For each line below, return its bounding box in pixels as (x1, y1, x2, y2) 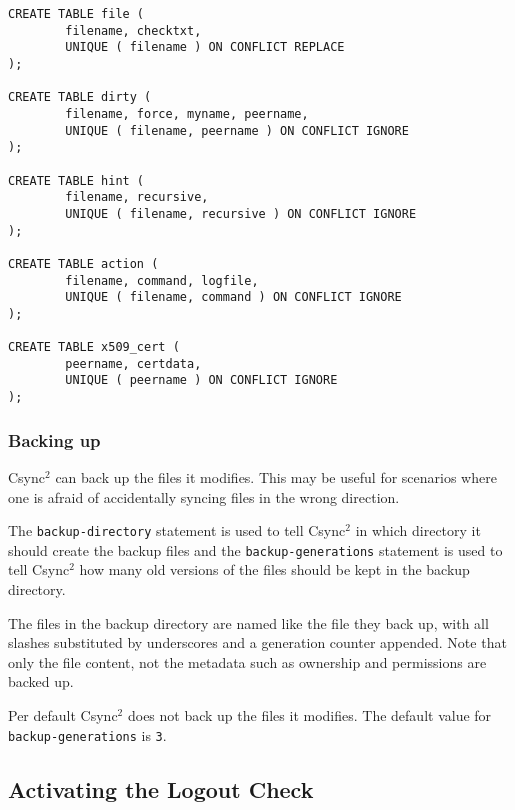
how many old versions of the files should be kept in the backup (79, 559, 470, 580)
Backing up (8, 427, 101, 452)
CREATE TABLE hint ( (8, 173, 145, 188)
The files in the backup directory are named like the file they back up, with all (8, 612, 489, 633)
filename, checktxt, (65, 23, 202, 38)
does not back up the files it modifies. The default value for (127, 705, 492, 726)
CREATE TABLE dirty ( (8, 90, 152, 105)
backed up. (8, 671, 74, 692)
